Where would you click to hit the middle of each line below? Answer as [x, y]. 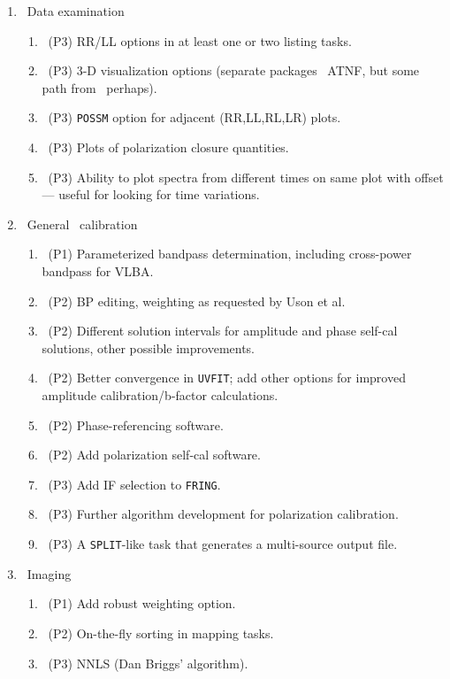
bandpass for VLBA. [98, 271]
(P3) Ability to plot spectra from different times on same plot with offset [246, 177]
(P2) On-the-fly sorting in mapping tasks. [161, 633]
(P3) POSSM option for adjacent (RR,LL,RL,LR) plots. [194, 117]
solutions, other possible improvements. [149, 347]
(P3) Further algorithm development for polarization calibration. [223, 514]
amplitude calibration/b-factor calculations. [160, 395]
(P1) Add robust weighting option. [142, 603]
